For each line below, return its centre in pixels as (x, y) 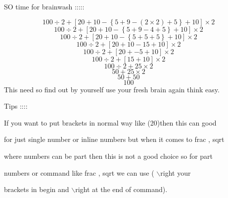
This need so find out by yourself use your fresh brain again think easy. (112, 89)
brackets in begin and (37, 189)
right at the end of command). (121, 189)
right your (176, 172)
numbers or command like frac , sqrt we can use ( (79, 172)
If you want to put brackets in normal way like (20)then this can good (110, 122)
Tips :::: (16, 106)
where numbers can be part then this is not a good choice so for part (109, 156)
